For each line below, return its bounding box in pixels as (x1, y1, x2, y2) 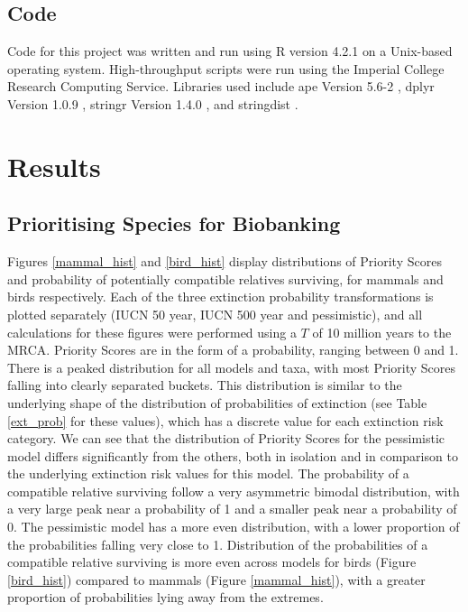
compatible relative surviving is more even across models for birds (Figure (7, 552, 417, 571)
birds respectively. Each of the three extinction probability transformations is (7, 287, 434, 306)
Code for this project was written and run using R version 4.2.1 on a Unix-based (7, 42, 453, 60)
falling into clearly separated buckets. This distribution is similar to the (7, 376, 402, 394)
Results (7, 147, 101, 184)
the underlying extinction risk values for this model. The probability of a (7, 464, 409, 483)
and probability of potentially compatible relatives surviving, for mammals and (7, 269, 444, 288)
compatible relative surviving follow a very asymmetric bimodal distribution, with (7, 481, 460, 500)
